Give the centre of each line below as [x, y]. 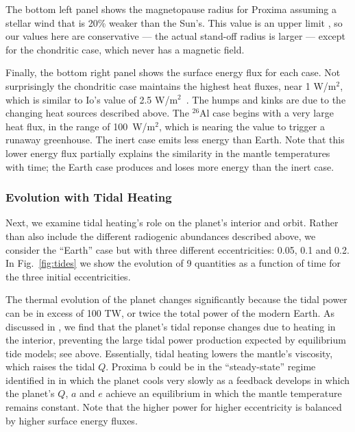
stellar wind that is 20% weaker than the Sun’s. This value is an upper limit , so [174, 22]
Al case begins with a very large [267, 113]
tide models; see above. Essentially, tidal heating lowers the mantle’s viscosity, [169, 353]
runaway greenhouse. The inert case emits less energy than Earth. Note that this [175, 140]
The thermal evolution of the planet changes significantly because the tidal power [176, 299]
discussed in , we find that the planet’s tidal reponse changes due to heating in [171, 326]
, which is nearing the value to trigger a [242, 126]
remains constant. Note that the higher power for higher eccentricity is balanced [174, 407]
